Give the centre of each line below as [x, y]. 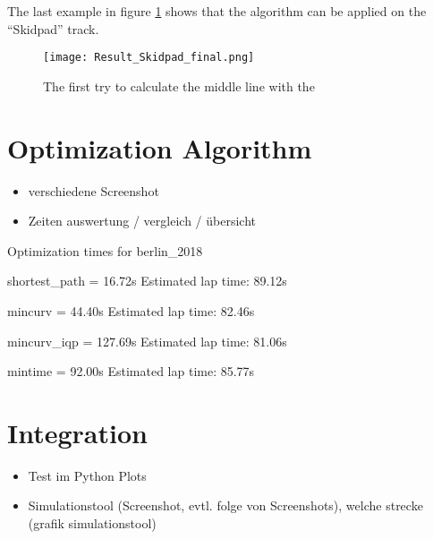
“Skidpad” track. [53, 28]
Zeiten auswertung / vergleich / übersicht [142, 221]
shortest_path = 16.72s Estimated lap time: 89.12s [147, 281]
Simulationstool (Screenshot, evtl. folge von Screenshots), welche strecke [225, 505]
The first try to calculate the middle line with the [179, 86]
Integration [77, 432]
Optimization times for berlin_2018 [105, 250]
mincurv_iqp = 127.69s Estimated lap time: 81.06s [147, 341]
